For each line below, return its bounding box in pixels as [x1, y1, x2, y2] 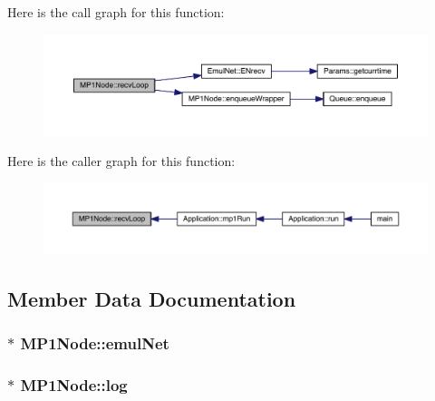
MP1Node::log [20, 373, 128, 396]
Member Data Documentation [7, 284, 296, 312]
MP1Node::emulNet [20, 331, 169, 354]
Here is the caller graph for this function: [7, 152, 236, 171]
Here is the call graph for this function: [7, 3, 225, 21]
